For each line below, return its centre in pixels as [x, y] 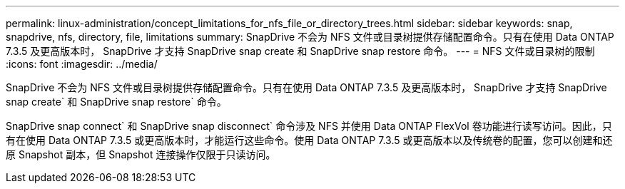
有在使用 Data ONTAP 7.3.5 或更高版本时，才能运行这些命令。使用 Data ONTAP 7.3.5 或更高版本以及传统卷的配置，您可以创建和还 [309, 140]
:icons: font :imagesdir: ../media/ [82, 64]
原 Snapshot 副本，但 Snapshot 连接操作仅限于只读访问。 [141, 154]
